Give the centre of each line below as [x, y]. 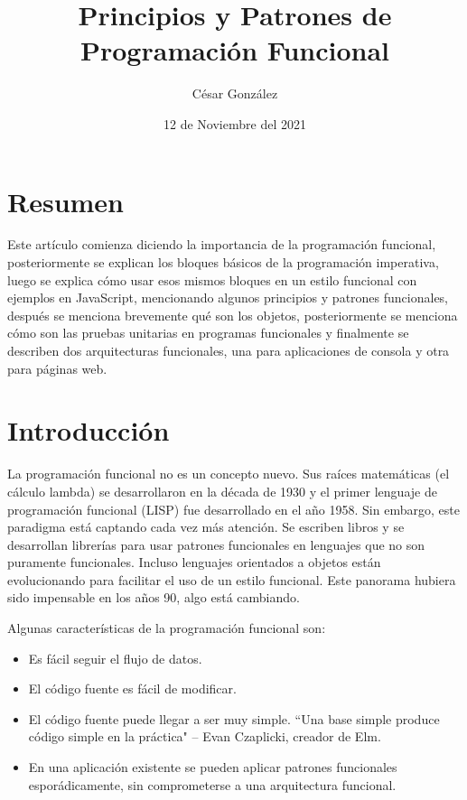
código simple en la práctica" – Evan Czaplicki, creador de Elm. [205, 736]
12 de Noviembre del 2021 [235, 123]
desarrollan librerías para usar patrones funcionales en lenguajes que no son [216, 544]
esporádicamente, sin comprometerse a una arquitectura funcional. [212, 784]
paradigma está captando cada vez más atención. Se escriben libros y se [206, 527]
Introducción [89, 430]
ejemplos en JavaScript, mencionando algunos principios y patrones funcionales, [228, 298]
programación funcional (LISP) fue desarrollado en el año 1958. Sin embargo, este [233, 509]
